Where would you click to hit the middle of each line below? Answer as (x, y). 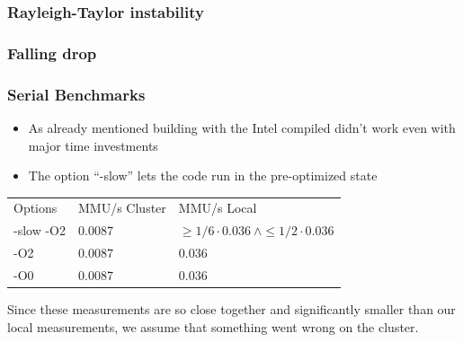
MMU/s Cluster (122, 208)
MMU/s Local (218, 208)
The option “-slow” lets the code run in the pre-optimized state (203, 175)
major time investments (93, 145)
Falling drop (52, 53)
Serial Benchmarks (76, 94)
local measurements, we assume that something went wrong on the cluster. (213, 326)
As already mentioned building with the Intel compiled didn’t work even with (242, 127)
